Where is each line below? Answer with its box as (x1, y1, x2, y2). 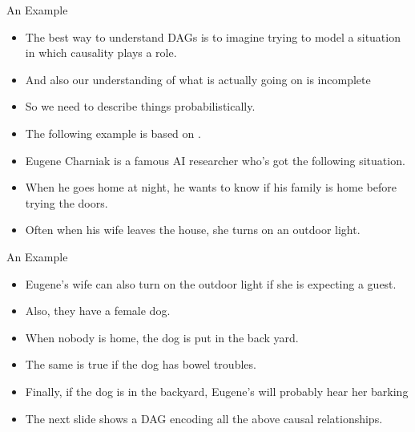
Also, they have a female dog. (25, 302, 171, 319)
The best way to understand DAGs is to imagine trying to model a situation (25, 28, 401, 45)
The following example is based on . (25, 124, 201, 141)
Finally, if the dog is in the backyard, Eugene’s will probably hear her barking (25, 382, 409, 399)
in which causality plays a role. (25, 44, 177, 61)
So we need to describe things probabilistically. (25, 98, 256, 115)
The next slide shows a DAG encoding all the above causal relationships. (25, 410, 383, 426)
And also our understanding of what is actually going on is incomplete (25, 71, 371, 87)
